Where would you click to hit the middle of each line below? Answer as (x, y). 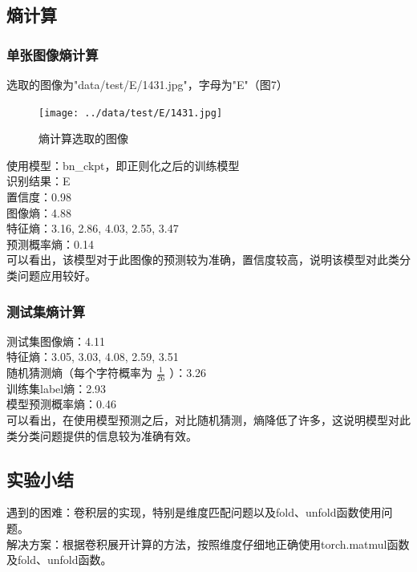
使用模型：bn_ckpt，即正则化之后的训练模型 (123, 165)
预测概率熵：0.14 (50, 243)
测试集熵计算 (46, 311)
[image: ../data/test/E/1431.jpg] (131, 113)
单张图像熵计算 (53, 54)
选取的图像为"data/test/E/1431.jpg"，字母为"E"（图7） (147, 84)
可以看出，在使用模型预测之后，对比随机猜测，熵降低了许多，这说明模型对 (203, 420)
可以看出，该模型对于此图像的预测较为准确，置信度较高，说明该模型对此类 (203, 260)
